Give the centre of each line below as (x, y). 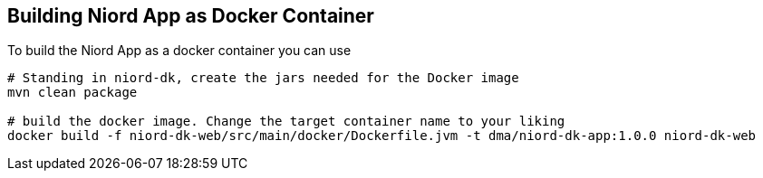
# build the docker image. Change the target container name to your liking (286, 122)
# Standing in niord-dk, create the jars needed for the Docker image (263, 78)
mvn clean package (72, 93)
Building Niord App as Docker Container (191, 16)
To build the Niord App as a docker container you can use (179, 51)
